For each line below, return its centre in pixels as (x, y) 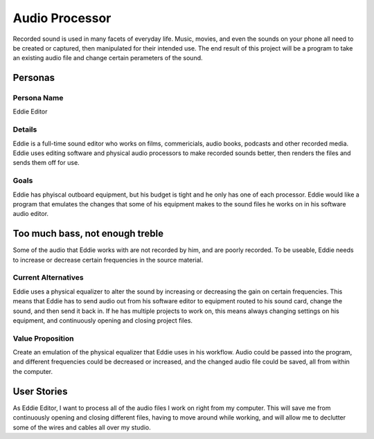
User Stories (40, 391)
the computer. (33, 371)
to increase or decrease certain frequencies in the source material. (108, 260)
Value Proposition (43, 338)
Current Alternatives (48, 278)
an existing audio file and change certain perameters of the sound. (108, 58)
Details (25, 129)
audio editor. (30, 214)
